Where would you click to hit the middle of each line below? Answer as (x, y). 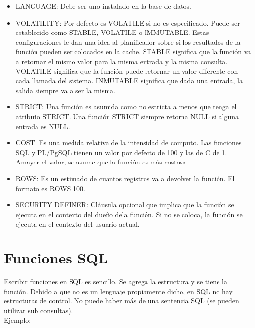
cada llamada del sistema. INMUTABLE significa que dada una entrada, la (129, 81)
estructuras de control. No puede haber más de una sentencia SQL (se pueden (122, 301)
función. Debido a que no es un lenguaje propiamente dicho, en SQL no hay (118, 291)
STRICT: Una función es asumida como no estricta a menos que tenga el (126, 107)
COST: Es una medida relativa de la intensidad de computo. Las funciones (128, 143)
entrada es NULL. (43, 126)
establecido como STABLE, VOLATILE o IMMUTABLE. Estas (112, 32)
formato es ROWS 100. (50, 188)
